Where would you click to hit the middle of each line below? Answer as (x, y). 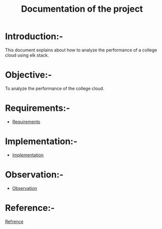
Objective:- (29, 75)
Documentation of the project (82, 9)
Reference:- (30, 208)
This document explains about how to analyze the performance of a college (81, 50)
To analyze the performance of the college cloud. (55, 88)
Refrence (14, 221)
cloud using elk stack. (27, 55)
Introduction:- (34, 36)
